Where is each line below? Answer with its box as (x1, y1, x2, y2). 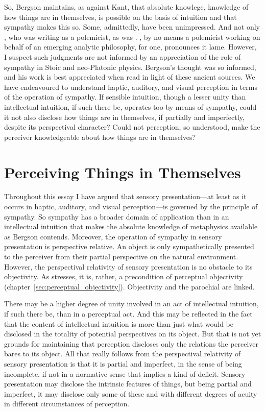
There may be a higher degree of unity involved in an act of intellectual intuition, (4, 298, 259, 309)
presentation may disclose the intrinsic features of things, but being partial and (4, 378, 252, 389)
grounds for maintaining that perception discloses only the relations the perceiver (4, 338, 259, 349)
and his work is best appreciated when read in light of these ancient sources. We (4, 71, 255, 82)
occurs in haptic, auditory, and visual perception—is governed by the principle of (4, 201, 258, 212)
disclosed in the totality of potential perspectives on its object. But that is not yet (4, 328, 261, 339)
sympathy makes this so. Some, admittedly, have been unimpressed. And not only (4, 21, 260, 32)
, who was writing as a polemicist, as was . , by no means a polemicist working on (4, 31, 260, 42)
